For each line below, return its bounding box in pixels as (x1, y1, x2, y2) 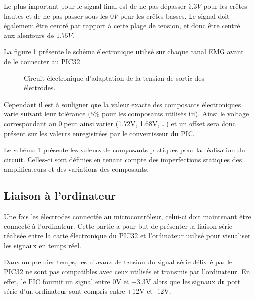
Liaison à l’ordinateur (4, 188, 116, 203)
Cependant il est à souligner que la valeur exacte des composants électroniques (4, 99, 241, 109)
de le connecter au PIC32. (4, 56, 82, 66)
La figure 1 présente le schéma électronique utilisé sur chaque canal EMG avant (4, 46, 244, 57)
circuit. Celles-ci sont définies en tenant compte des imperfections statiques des (4, 154, 242, 164)
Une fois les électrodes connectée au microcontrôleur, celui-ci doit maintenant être (4, 211, 251, 222)
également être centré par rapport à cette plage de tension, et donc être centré (4, 20, 240, 31)
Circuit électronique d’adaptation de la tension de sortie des (24, 73, 205, 83)
